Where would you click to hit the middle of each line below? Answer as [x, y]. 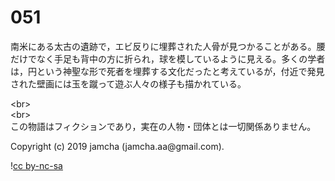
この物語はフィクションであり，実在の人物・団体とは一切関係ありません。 [163, 126]
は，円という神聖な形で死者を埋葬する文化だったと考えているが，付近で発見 [167, 71]
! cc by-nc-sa [36, 165]
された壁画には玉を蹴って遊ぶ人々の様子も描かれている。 [128, 83]
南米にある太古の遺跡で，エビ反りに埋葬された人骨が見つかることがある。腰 [168, 46]
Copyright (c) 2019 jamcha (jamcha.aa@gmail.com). [117, 146]
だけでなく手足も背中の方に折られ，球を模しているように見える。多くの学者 [168, 58]
